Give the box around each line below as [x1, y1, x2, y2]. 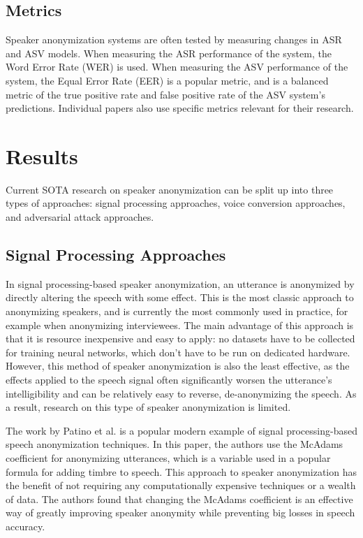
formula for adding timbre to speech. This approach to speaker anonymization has [6, 464, 357, 479]
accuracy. [6, 518, 45, 533]
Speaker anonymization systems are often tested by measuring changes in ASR [6, 32, 342, 47]
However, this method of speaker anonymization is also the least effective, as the [6, 358, 350, 373]
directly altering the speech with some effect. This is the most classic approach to [6, 290, 354, 305]
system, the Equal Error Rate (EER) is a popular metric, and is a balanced [6, 73, 329, 87]
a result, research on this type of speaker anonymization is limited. [6, 400, 291, 414]
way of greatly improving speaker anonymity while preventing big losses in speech [6, 505, 355, 520]
